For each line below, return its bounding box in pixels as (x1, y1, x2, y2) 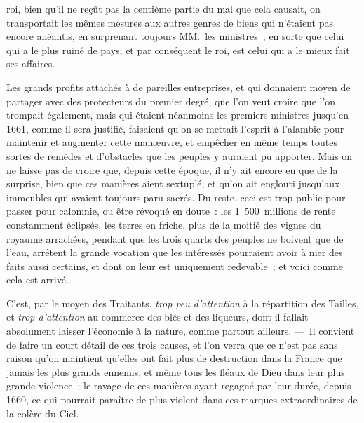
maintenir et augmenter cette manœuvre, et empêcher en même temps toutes (6, 135, 337, 149)
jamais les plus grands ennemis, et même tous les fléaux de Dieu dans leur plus (6, 364, 345, 379)
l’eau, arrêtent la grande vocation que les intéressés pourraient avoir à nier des (6, 245, 343, 260)
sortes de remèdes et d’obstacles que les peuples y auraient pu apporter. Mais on (6, 148, 353, 163)
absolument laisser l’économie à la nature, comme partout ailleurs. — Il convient (6, 323, 355, 338)
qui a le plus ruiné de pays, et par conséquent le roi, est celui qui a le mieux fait (6, 42, 350, 57)
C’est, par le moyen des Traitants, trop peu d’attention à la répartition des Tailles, (6, 295, 359, 310)
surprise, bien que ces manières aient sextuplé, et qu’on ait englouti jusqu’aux (6, 176, 340, 191)
